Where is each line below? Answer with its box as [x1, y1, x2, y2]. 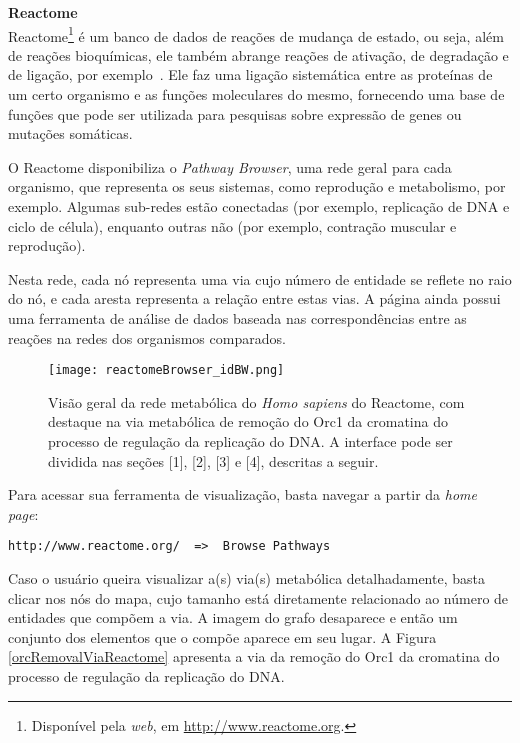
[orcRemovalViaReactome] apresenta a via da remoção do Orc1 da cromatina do [8, 646, 500, 667]
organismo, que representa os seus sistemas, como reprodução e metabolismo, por [8, 176, 506, 197]
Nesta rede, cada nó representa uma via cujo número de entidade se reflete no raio [8, 268, 512, 289]
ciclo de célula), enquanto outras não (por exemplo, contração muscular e [8, 215, 457, 236]
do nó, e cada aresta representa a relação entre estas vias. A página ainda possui [8, 288, 501, 309]
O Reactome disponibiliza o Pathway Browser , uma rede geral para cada [8, 156, 452, 177]
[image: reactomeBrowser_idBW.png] [48, 363, 285, 378]
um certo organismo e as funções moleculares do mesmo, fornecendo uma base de [8, 84, 505, 105]
